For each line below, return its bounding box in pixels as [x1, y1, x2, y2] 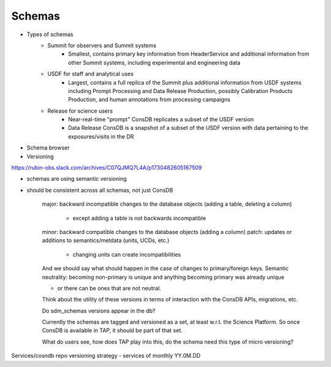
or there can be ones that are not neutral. [57, 284, 162, 292]
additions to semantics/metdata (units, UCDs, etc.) [42, 236, 170, 244]
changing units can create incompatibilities [72, 251, 181, 258]
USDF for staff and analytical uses [47, 70, 134, 78]
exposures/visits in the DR [68, 132, 134, 140]
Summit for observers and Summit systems [47, 42, 156, 49]
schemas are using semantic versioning [26, 175, 127, 183]
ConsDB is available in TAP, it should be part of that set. [42, 327, 183, 334]
